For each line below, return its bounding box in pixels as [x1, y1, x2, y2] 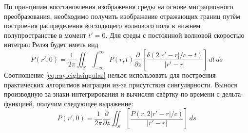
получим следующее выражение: [37, 98, 134, 108]
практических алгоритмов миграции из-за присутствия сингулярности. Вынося [4, 79, 237, 89]
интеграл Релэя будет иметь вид [4, 39, 98, 50]
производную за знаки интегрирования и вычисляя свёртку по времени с [4, 89, 220, 99]
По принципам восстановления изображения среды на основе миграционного [4, 1, 233, 11]
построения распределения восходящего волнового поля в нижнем [4, 20, 201, 31]
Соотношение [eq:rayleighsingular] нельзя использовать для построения [4, 69, 216, 80]
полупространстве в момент [4, 30, 86, 40]
